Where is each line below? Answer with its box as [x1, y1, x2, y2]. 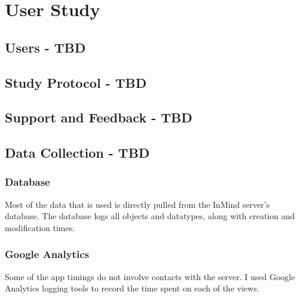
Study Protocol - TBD [5, 73, 147, 91]
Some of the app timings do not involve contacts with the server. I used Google [5, 270, 295, 282]
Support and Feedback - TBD [5, 108, 192, 127]
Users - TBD [5, 38, 86, 56]
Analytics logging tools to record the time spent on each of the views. [5, 282, 259, 294]
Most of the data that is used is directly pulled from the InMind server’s [5, 198, 270, 210]
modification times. [5, 221, 75, 234]
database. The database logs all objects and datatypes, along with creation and [5, 210, 295, 222]
